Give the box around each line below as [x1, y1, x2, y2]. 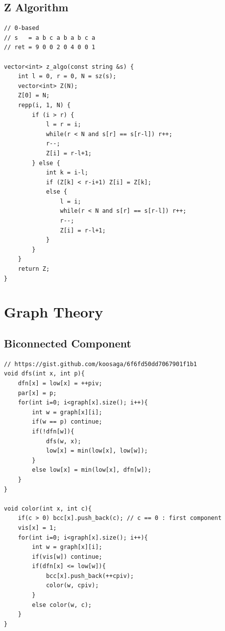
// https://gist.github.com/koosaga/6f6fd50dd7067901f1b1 [4, 360, 197, 368]
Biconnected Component [4, 336, 131, 350]
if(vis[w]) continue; [32, 553, 102, 560]
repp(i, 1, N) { [18, 101, 71, 109]
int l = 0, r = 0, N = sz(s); [18, 73, 117, 80]
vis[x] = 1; [18, 524, 57, 531]
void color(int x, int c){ [4, 505, 92, 512]
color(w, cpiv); [46, 582, 99, 589]
